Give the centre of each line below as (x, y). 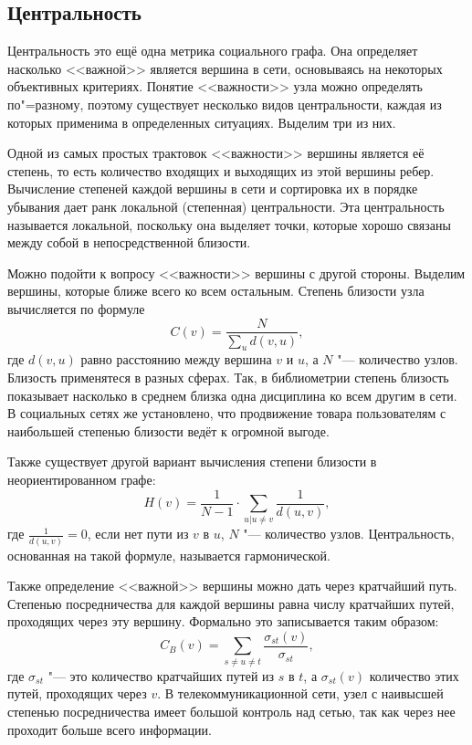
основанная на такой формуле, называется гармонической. (169, 555)
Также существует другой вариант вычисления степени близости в (192, 462)
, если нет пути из (138, 534)
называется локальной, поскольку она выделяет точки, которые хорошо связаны (229, 224)
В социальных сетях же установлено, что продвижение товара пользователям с (227, 413)
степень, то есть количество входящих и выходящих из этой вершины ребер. (221, 170)
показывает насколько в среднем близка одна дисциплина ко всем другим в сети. (232, 395)
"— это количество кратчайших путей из (161, 675)
